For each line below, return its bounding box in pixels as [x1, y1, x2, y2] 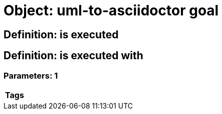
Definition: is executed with [4, 49, 143, 62]
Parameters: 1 [4, 70, 58, 81]
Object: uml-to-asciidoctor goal [4, 2, 219, 19]
